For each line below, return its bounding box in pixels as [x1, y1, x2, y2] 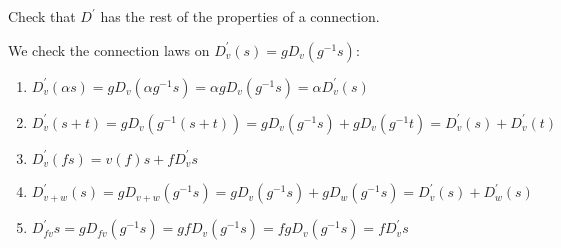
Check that [8, 6, 76, 26]
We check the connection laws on [8, 39, 210, 60]
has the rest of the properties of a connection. [100, 6, 380, 26]
